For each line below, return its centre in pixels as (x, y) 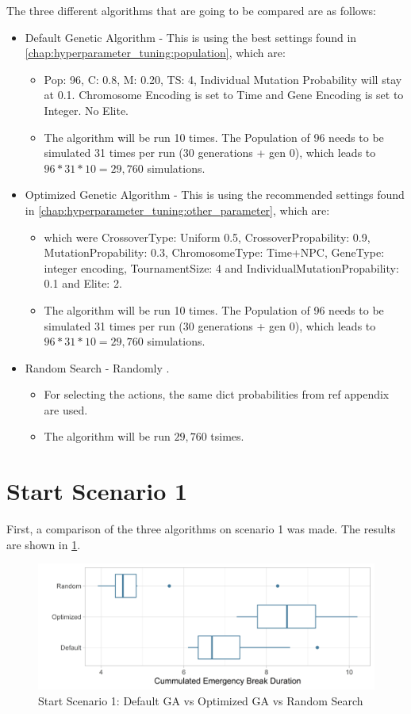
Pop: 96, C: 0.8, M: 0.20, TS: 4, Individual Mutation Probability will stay (223, 79)
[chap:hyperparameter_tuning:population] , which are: (155, 53)
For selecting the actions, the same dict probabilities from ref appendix (217, 394)
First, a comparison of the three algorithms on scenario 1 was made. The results (201, 529)
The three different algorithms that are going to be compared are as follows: (191, 10)
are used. (66, 409)
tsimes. (227, 436)
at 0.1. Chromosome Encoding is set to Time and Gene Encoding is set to (224, 95)
